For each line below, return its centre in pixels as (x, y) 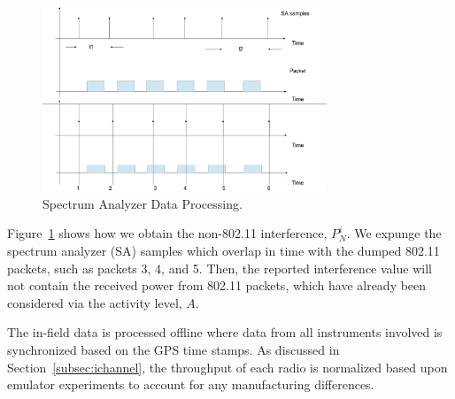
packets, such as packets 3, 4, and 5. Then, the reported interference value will (220, 268)
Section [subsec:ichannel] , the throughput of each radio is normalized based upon (227, 367)
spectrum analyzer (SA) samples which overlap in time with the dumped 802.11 (224, 251)
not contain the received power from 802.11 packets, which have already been (217, 285)
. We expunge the (394, 233)
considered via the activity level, (95, 302)
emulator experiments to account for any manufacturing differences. (191, 384)
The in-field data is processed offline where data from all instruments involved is (225, 332)
